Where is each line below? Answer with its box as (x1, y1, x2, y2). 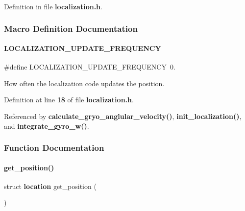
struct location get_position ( (4, 181, 97, 191)
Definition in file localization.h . (4, 1, 102, 11)
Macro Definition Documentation (4, 22, 138, 34)
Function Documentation (4, 141, 104, 154)
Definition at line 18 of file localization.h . (4, 94, 134, 105)
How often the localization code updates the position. (4, 78, 165, 88)
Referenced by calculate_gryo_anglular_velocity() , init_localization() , (4, 111, 242, 121)
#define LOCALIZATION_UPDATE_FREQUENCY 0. (4, 62, 175, 72)
